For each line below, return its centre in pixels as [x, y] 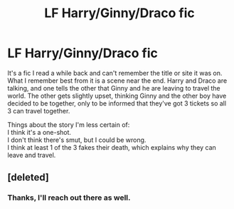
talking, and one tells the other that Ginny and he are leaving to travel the [114, 88]
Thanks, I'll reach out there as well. [69, 198]
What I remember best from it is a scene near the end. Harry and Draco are [117, 81]
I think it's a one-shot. [39, 132]
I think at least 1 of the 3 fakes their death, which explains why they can [112, 147]
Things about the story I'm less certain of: [69, 124]
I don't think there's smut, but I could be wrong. [77, 140]
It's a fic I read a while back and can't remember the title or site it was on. [115, 73]
